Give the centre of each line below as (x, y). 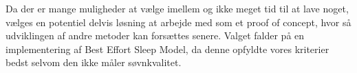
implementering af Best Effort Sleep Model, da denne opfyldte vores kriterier (167, 49)
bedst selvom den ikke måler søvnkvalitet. (94, 62)
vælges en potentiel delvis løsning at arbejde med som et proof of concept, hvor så (178, 22)
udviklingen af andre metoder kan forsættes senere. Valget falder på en (155, 35)
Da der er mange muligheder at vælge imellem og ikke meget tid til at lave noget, (177, 8)
